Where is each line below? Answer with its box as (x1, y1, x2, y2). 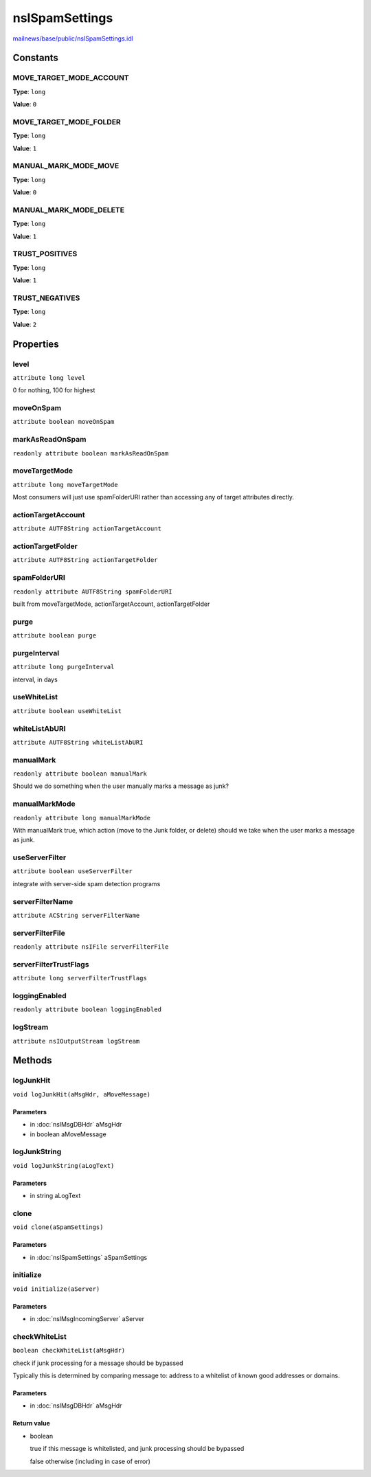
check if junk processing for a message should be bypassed (12, 1359, 183, 1367)
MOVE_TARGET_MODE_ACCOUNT (12, 73, 130, 82)
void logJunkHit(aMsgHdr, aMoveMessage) (12, 1090, 151, 1098)
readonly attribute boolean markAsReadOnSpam (12, 449, 169, 457)
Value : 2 (12, 320, 37, 328)
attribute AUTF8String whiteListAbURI (12, 738, 144, 746)
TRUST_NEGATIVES (12, 293, 80, 302)
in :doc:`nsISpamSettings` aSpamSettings (30, 1253, 148, 1261)
